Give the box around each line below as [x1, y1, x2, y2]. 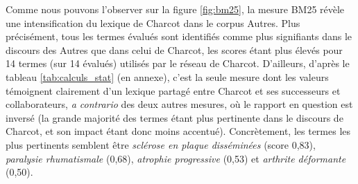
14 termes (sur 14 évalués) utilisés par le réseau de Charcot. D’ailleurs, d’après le [6, 56, 350, 71]
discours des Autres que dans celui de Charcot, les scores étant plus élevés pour [6, 42, 343, 57]
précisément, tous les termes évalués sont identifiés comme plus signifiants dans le [6, 29, 352, 44]
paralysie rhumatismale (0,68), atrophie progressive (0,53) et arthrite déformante [6, 151, 346, 165]
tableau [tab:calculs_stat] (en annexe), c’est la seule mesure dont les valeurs [6, 69, 329, 84]
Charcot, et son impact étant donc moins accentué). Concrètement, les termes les [6, 124, 351, 138]
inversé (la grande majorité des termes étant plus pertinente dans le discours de [6, 110, 343, 125]
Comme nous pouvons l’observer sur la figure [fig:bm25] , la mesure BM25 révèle [6, 2, 345, 16]
